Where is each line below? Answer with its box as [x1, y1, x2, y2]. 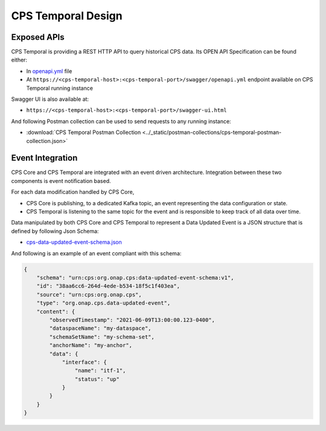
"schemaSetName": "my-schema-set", [49, 333, 155, 340]
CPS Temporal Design [11, 9, 123, 22]
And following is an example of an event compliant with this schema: [11, 249, 182, 257]
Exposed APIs [11, 32, 65, 42]
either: [11, 56, 27, 63]
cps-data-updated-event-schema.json [26, 238, 122, 246]
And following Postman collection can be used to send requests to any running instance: [11, 118, 232, 125]
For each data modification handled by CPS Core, [11, 188, 135, 196]
